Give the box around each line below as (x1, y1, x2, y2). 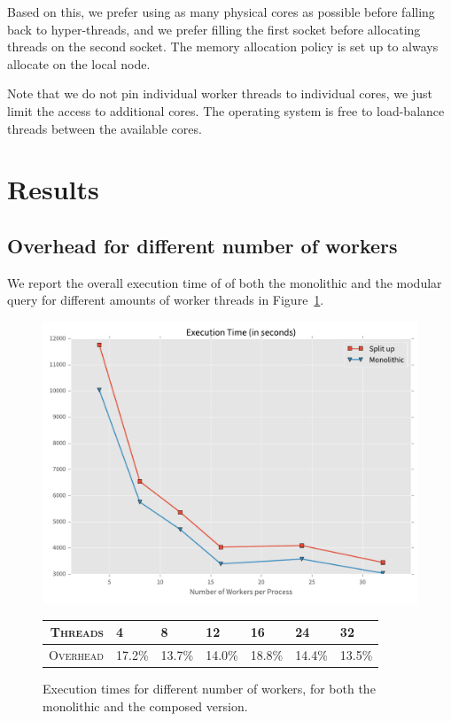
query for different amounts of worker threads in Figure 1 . (7, 291, 324, 309)
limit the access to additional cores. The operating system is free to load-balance (7, 101, 445, 120)
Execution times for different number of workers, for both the (43, 678, 376, 697)
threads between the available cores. (7, 119, 202, 137)
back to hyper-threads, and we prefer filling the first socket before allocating (7, 19, 421, 38)
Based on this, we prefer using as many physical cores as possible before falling (7, 3, 435, 20)
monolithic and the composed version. (43, 696, 248, 715)
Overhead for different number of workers (7, 231, 398, 259)
